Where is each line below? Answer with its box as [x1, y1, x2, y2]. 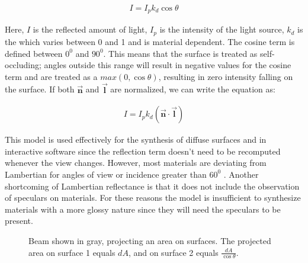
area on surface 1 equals [28, 246, 115, 258]
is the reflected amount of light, [33, 23, 147, 36]
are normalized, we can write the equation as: [110, 83, 275, 95]
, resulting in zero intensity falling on [158, 70, 293, 82]
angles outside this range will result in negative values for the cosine [44, 59, 291, 71]
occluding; [5, 59, 41, 71]
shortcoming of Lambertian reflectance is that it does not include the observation [5, 179, 300, 192]
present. [5, 214, 33, 227]
